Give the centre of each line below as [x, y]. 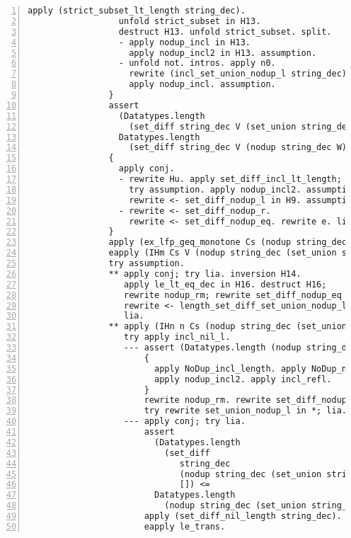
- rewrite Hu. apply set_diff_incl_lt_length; [230, 179]
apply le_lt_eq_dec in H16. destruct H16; [225, 284]
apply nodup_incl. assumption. [202, 85]
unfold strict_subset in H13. [190, 21]
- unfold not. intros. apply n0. [197, 63]
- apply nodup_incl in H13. [184, 42]
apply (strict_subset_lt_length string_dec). [137, 11]
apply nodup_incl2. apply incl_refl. [243, 379]
